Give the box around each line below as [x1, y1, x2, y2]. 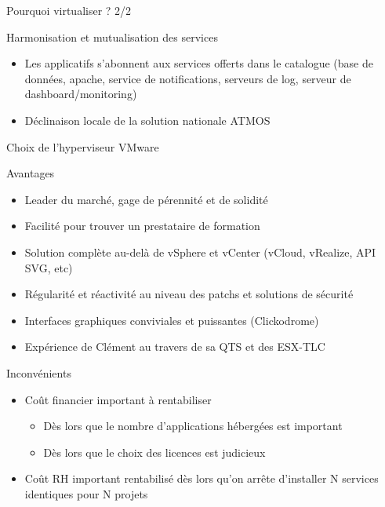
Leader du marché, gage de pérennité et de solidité [24, 191, 268, 207]
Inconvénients [6, 364, 71, 381]
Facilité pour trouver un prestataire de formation [24, 217, 260, 234]
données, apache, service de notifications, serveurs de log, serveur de [24, 70, 351, 86]
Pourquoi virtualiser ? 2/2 [6, 2, 132, 18]
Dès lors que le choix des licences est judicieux [43, 443, 266, 460]
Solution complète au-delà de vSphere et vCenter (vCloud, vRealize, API [24, 243, 376, 260]
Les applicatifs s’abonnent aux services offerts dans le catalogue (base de [24, 55, 373, 71]
